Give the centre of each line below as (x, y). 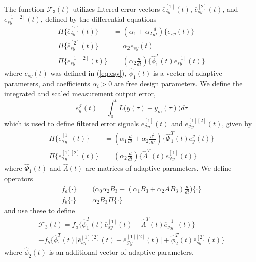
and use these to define (40, 210)
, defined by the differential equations (99, 19)
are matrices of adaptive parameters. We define (158, 168)
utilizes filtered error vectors (117, 9)
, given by (237, 124)
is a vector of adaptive (187, 73)
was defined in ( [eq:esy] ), (89, 73)
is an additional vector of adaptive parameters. (121, 252)
